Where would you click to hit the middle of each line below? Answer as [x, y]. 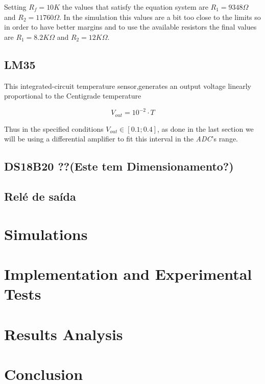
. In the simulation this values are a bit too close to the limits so [160, 17]
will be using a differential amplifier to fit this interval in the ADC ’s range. [121, 139]
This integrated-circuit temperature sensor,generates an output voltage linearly [128, 86]
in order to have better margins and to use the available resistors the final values [130, 27]
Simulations [46, 234]
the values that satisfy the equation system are [135, 7]
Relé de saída [40, 196]
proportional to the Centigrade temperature [73, 96]
